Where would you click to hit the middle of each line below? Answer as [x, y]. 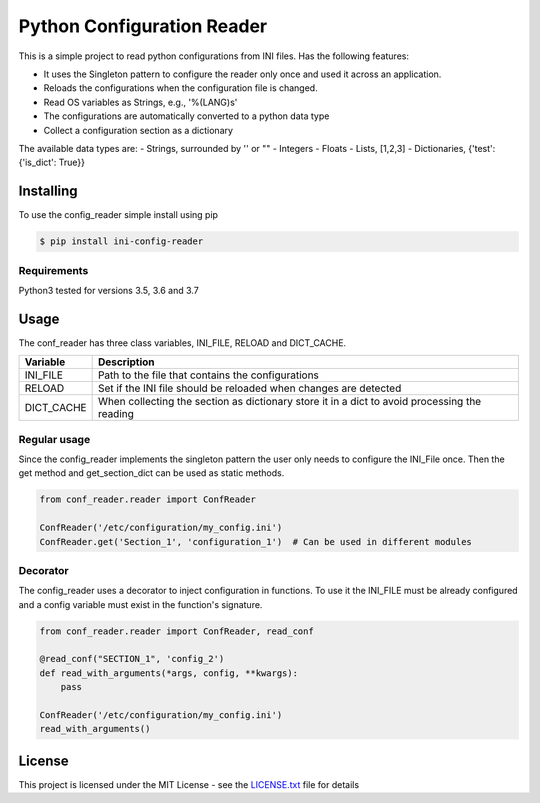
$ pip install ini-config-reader [121, 241]
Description [126, 362]
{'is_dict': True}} [51, 162]
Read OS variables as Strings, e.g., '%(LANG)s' [140, 102]
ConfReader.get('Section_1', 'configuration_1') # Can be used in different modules [255, 541]
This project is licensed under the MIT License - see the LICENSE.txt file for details [189, 784]
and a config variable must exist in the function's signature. [140, 604]
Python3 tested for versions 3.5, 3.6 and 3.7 [108, 290]
